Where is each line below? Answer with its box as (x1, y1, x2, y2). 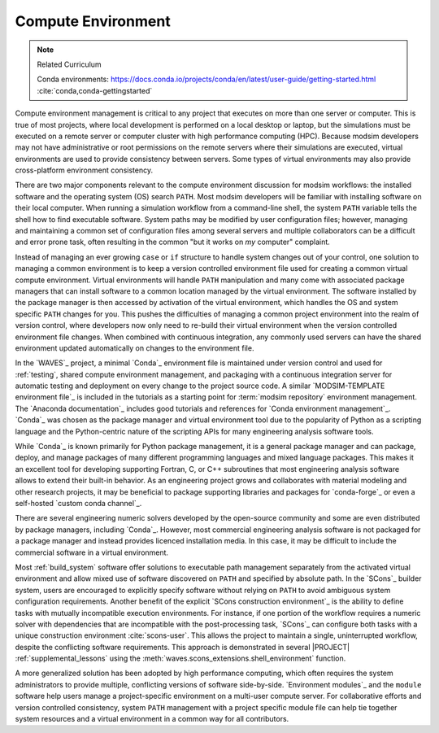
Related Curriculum (37, 59, 102, 69)
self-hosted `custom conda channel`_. (15, 499, 142, 508)
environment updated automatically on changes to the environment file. (15, 343, 254, 353)
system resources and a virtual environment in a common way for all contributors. (15, 714, 289, 724)
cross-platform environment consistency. (15, 165, 154, 175)
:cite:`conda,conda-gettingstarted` (37, 85, 153, 95)
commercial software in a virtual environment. (15, 548, 169, 557)
